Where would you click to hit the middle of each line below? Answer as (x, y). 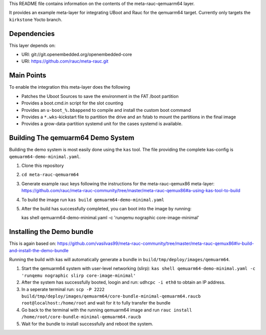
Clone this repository (43, 166)
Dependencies (32, 34)
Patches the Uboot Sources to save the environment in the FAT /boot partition (100, 96)
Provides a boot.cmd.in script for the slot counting (72, 103)
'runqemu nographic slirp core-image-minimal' (79, 275)
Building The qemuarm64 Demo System (72, 138)
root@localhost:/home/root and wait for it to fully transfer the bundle (96, 303)
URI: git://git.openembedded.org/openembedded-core (77, 55)
